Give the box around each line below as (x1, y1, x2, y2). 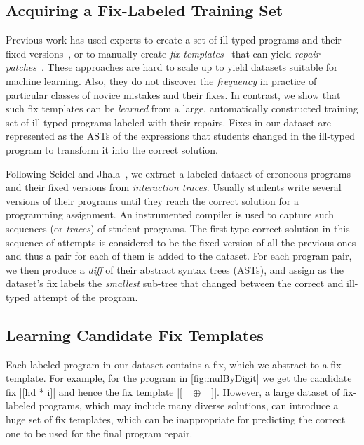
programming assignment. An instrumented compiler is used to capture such (6, 207, 335, 222)
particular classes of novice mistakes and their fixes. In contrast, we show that (6, 87, 341, 102)
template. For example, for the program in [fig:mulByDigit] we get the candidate (6, 371, 352, 385)
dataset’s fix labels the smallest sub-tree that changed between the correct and (6, 276, 344, 291)
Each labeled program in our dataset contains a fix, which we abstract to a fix (6, 357, 342, 371)
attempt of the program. (33, 289, 138, 304)
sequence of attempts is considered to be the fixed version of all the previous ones (6, 234, 356, 249)
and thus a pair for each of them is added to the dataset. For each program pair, (6, 248, 352, 263)
